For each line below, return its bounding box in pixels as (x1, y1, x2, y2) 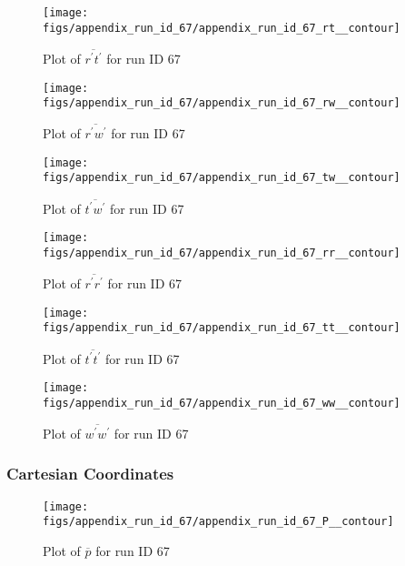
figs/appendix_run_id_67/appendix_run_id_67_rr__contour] (43, 247, 400, 260)
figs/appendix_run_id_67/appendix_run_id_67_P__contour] (43, 515, 394, 529)
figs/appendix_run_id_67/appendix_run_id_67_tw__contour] (43, 171, 400, 185)
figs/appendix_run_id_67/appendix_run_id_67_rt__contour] (43, 21, 400, 35)
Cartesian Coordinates (6, 462, 174, 485)
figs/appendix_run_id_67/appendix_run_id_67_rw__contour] (43, 96, 400, 110)
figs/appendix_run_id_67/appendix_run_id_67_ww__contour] (43, 396, 400, 409)
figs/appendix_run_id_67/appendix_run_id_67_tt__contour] (43, 321, 400, 335)
